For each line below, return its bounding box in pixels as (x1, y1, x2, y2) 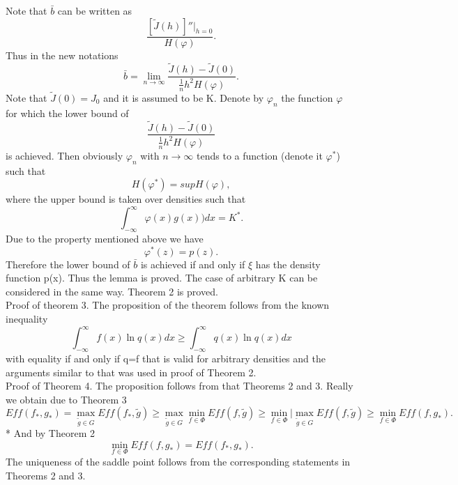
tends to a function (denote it (197, 148, 323, 162)
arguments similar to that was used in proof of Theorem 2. (6, 364, 257, 379)
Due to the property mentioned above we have (6, 231, 204, 246)
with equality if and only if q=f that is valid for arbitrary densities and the (6, 351, 326, 365)
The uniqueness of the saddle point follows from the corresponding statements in (6, 454, 351, 468)
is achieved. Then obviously (6, 148, 123, 162)
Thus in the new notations (6, 47, 119, 62)
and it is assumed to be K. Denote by (103, 90, 264, 105)
